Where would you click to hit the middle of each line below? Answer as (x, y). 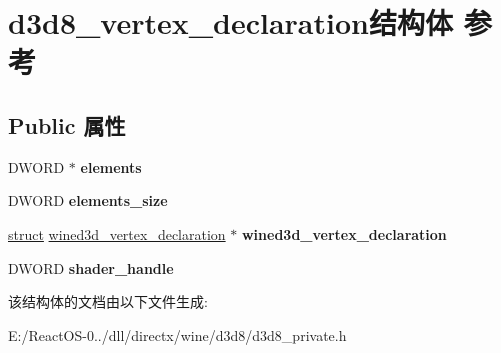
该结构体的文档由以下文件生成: (108, 301)
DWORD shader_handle (91, 267)
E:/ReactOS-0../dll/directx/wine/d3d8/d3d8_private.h (177, 334)
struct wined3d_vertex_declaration (117, 233)
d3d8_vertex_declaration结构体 (230, 22)
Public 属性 (67, 124)
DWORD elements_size (88, 200)
